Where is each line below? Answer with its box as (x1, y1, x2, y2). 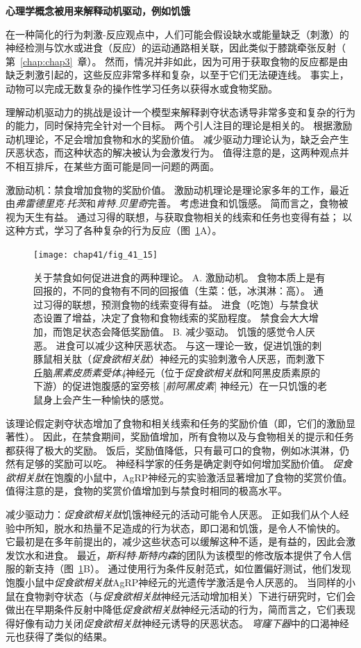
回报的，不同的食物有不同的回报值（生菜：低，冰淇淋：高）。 (33, 283, 310, 298)
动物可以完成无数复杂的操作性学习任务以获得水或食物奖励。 (6, 81, 278, 95)
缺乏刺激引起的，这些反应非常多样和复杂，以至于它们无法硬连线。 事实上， (6, 67, 349, 82)
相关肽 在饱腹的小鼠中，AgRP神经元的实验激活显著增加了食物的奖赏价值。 (15, 470, 353, 484)
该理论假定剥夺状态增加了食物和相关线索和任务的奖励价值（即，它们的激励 (6, 415, 346, 430)
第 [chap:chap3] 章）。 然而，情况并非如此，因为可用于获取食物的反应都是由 (6, 53, 349, 68)
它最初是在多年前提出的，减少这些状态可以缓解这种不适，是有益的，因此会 (6, 534, 346, 549)
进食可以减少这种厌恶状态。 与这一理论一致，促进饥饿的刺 (56, 338, 322, 352)
